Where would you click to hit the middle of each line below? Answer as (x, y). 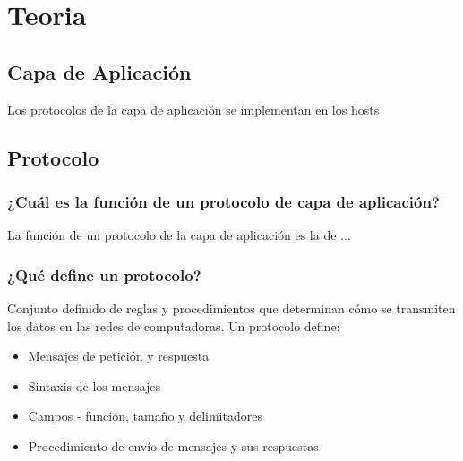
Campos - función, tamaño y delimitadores (145, 416)
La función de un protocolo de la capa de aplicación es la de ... (179, 235)
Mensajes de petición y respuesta (119, 356)
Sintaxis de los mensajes (94, 385)
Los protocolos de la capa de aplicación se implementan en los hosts (193, 109)
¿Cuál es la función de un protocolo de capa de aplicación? (223, 201)
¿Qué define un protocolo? (104, 274)
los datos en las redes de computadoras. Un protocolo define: (174, 325)
